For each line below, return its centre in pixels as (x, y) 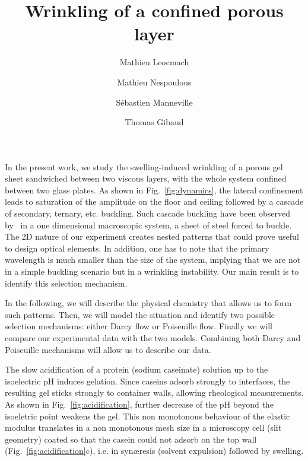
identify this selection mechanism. (66, 283)
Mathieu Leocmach (154, 62)
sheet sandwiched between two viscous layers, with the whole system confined (146, 178)
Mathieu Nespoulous (154, 82)
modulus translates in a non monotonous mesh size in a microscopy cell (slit (143, 427)
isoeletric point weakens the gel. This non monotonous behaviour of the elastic (147, 416)
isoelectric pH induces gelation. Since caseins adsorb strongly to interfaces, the (147, 381)
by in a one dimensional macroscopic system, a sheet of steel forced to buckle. (148, 225)
